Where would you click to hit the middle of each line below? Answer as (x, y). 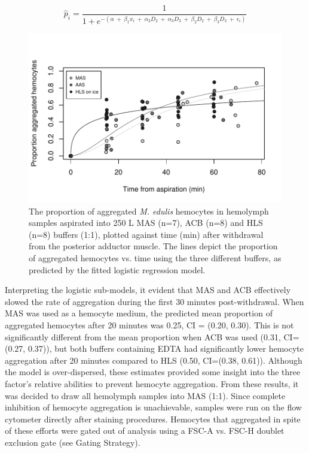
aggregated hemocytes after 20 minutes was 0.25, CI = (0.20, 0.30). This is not (149, 325)
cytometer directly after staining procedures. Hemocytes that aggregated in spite (153, 419)
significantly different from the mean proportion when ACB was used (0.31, (143, 336)
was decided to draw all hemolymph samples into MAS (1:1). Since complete (145, 395)
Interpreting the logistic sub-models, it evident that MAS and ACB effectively (148, 290)
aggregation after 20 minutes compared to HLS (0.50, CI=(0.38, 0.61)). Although (154, 360)
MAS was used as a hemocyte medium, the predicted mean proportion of (139, 313)
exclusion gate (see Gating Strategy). (73, 442)
